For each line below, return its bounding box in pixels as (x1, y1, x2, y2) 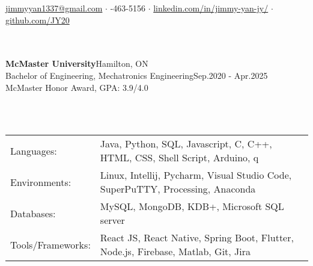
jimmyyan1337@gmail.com (5, 2, 103, 14)
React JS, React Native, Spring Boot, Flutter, (100, 230, 294, 245)
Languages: (10, 143, 57, 158)
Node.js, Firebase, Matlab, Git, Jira (100, 244, 251, 259)
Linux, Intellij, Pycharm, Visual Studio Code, (100, 168, 292, 182)
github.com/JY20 (5, 13, 70, 26)
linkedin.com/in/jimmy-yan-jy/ (153, 2, 269, 14)
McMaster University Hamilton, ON (5, 57, 148, 70)
